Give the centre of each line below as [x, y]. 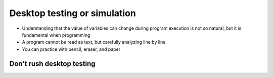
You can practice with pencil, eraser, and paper [71, 49]
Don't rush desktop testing [52, 64]
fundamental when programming [56, 35]
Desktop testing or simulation [73, 13]
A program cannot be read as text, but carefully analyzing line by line [94, 42]
